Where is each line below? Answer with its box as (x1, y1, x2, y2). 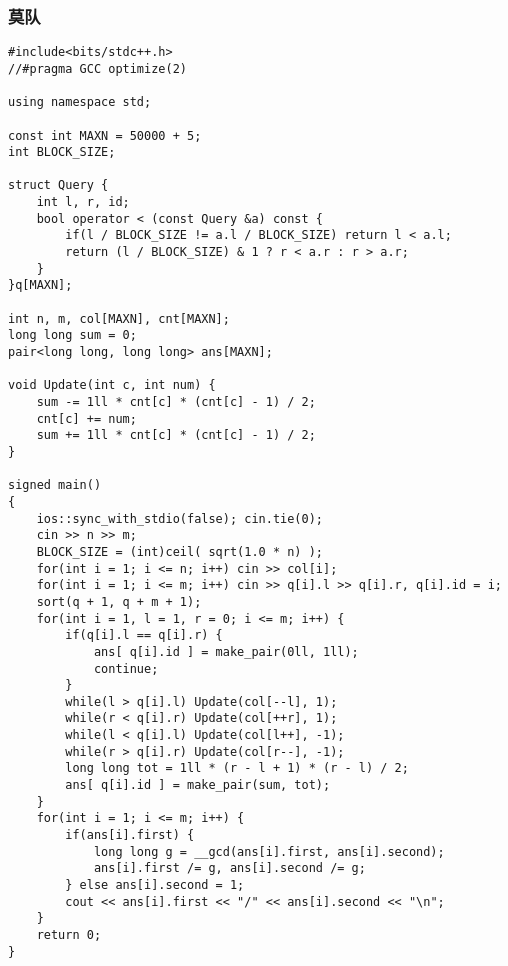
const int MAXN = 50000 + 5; (8, 128, 202, 143)
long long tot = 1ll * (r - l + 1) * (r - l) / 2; (65, 761, 409, 776)
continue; (93, 661, 159, 676)
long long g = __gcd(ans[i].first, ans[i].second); (93, 844, 445, 859)
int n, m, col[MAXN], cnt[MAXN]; (8, 311, 230, 326)
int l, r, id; (36, 195, 130, 210)
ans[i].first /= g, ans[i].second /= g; (93, 861, 366, 876)
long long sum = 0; (8, 328, 137, 343)
